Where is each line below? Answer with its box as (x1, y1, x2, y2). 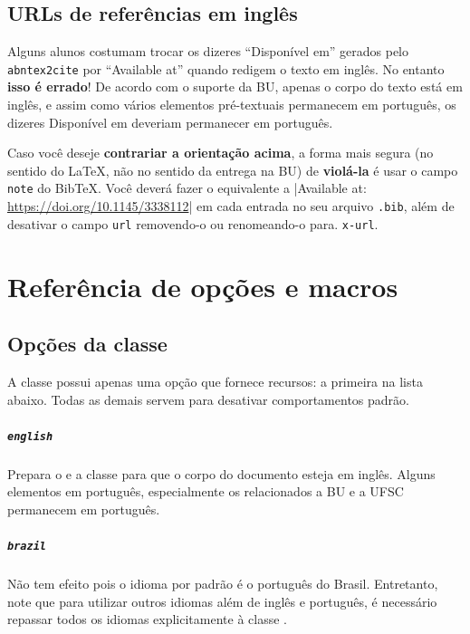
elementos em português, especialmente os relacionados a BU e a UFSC (7, 482, 404, 501)
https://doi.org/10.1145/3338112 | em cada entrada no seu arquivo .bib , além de (7, 197, 455, 216)
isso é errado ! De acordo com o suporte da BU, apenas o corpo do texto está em (7, 77, 463, 96)
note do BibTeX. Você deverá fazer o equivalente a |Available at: (7, 178, 367, 197)
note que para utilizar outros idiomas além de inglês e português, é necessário (7, 591, 437, 610)
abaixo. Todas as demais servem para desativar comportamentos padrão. (7, 389, 409, 408)
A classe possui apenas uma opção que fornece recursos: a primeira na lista (7, 371, 423, 390)
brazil (7, 540, 46, 553)
